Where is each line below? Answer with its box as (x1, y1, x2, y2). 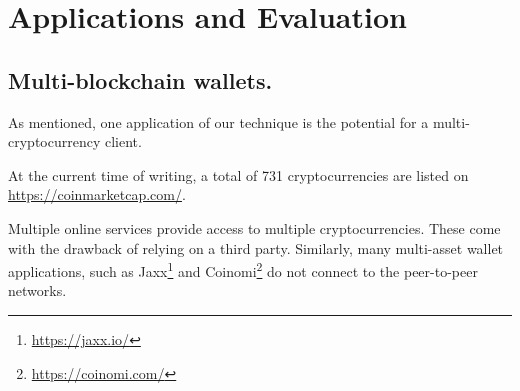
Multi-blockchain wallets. (8, 64, 273, 95)
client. (104, 131, 142, 152)
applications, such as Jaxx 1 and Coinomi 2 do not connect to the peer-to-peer (8, 258, 478, 281)
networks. (8, 280, 67, 301)
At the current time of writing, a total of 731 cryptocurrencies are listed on (8, 164, 469, 185)
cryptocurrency (8, 131, 101, 152)
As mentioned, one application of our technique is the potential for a (8, 111, 429, 132)
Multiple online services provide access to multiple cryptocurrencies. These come (8, 217, 501, 238)
